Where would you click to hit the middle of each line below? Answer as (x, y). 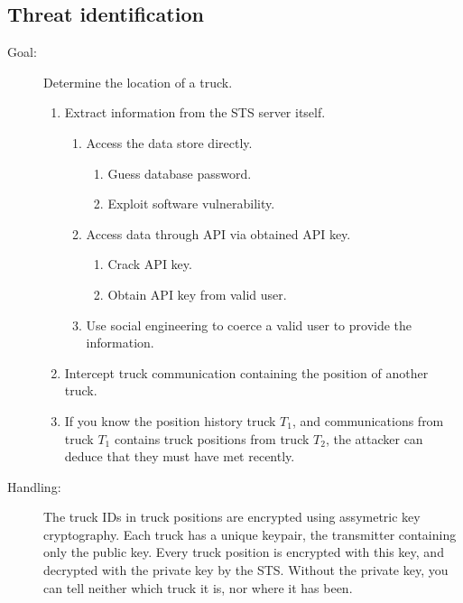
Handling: (34, 486)
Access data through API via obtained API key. (218, 233)
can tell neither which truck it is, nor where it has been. (198, 587)
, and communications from (368, 420)
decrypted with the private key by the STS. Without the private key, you (246, 570)
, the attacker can (374, 438)
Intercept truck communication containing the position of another (246, 372)
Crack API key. (150, 264)
